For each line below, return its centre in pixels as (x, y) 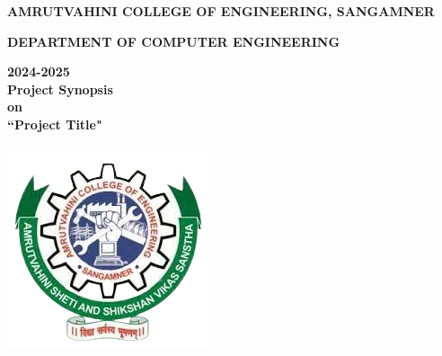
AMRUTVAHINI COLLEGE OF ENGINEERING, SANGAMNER (221, 11)
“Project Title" (55, 124)
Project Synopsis (60, 89)
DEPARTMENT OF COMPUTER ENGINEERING (174, 41)
